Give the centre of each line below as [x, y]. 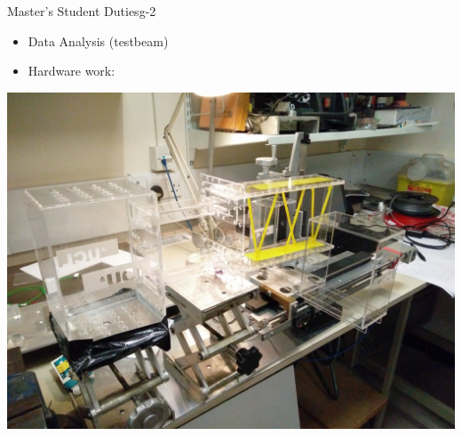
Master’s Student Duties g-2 [82, 11]
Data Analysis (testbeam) [98, 40]
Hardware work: [72, 71]
